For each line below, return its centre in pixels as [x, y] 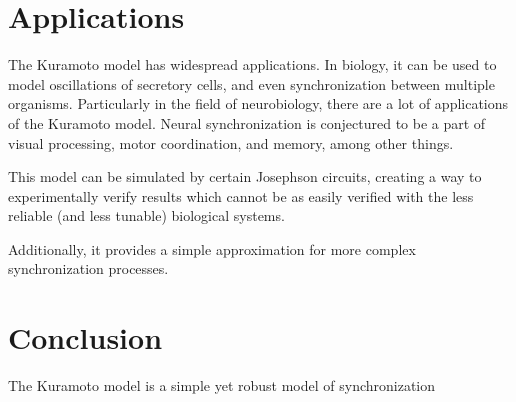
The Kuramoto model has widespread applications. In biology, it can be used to [252, 64]
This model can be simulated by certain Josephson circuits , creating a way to [245, 176]
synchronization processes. [88, 268]
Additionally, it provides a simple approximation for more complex [212, 248]
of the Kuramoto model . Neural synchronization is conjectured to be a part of [247, 122]
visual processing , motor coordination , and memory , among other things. [231, 142]
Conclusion [85, 337]
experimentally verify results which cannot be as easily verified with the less [241, 195]
